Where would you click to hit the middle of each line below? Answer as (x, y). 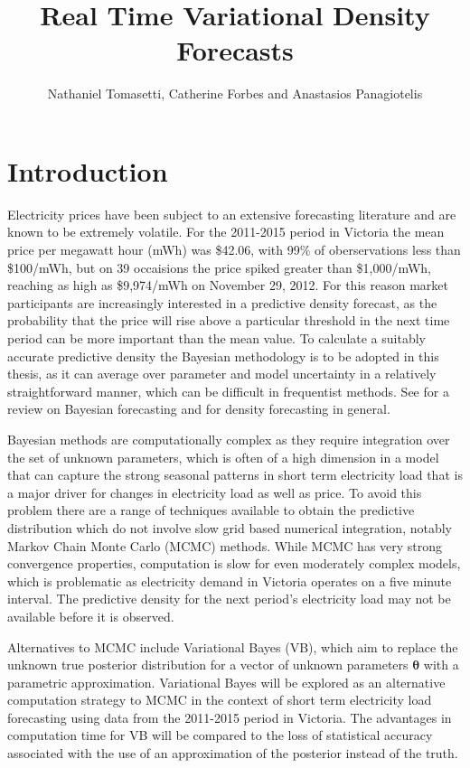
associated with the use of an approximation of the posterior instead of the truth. (233, 753)
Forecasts (235, 50)
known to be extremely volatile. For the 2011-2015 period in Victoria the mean (226, 232)
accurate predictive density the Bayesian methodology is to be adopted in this (223, 356)
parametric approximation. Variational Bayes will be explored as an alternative (226, 682)
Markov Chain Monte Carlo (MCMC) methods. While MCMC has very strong (225, 545)
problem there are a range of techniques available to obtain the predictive (211, 510)
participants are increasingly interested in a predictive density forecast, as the (222, 302)
